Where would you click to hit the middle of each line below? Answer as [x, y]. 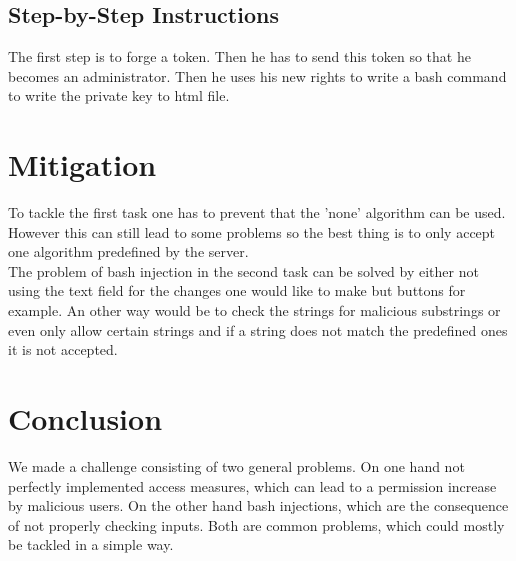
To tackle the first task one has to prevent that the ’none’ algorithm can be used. [257, 212]
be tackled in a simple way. [91, 544]
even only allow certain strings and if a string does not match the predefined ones [258, 329]
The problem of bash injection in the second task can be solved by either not [243, 270]
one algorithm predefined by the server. [128, 251]
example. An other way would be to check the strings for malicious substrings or [254, 310]
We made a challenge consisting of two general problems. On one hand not [236, 465]
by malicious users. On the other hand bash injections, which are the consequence [258, 505]
